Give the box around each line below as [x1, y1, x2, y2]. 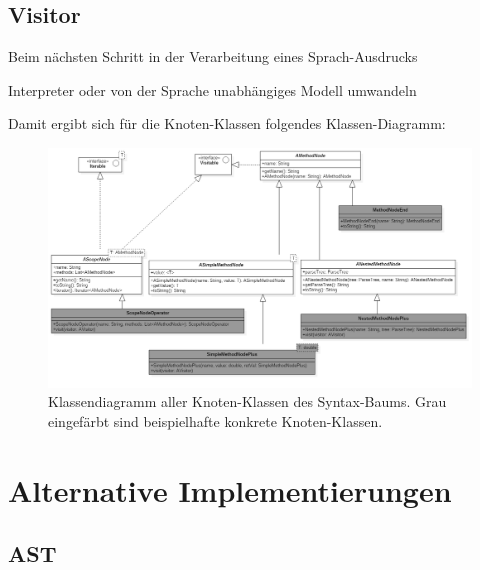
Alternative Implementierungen [8, 469, 452, 510]
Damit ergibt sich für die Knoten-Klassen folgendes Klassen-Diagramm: [8, 113, 446, 134]
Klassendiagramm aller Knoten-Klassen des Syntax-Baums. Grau [48, 391, 447, 412]
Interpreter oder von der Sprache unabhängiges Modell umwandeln [8, 79, 417, 100]
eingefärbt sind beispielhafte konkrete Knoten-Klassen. [48, 410, 383, 431]
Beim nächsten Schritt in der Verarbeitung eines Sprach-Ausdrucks [8, 46, 418, 67]
